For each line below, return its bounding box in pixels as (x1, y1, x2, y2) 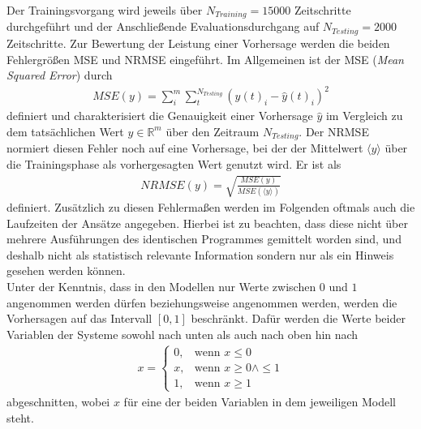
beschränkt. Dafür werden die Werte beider (191, 310, 406, 327)
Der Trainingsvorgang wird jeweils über (6, 2, 203, 18)
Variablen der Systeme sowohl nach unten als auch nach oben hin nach (6, 325, 359, 342)
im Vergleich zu (325, 107, 403, 124)
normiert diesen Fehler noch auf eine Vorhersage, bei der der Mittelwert (6, 139, 363, 157)
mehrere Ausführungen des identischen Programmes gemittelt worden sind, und (6, 230, 402, 247)
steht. (6, 409, 34, 426)
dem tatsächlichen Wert (6, 122, 124, 139)
